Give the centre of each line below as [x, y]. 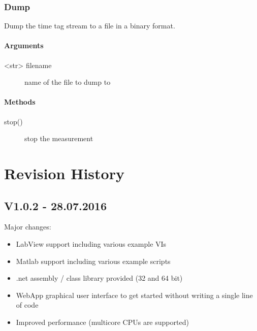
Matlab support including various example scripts [93, 261]
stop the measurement [59, 138]
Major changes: [28, 227]
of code [27, 305]
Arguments [24, 45]
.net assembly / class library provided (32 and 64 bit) [99, 278]
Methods [20, 102]
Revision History [64, 173]
